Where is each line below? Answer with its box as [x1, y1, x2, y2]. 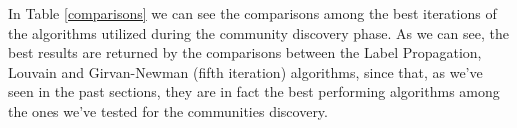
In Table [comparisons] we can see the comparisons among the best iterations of [8, 3, 497, 23]
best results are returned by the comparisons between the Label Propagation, [8, 42, 482, 63]
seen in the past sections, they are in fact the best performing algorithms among [8, 81, 500, 102]
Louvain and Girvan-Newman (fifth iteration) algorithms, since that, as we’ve [8, 61, 483, 82]
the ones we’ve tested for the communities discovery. [8, 100, 328, 121]
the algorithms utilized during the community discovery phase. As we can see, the [8, 22, 509, 43]
